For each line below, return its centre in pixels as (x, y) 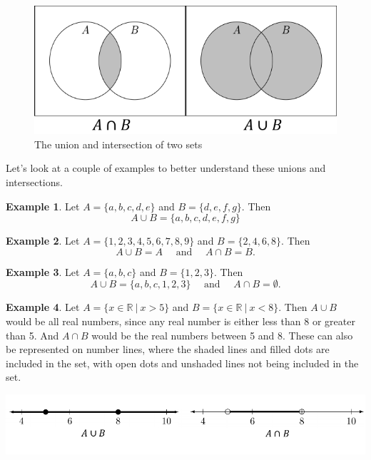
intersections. (34, 182)
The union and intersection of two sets (118, 144)
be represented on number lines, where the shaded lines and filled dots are (168, 349)
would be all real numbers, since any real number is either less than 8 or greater (181, 321)
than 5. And (32, 335)
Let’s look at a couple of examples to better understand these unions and (166, 168)
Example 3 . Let (43, 271)
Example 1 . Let (43, 206)
